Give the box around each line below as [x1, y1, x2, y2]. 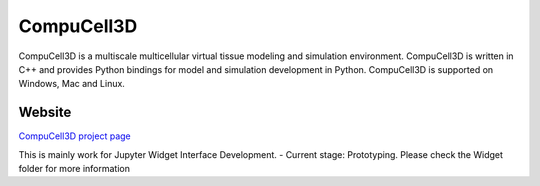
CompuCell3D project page [18, 130, 131, 142]
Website [18, 104, 72, 121]
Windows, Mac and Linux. [18, 78, 125, 90]
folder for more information [18, 163, 130, 175]
